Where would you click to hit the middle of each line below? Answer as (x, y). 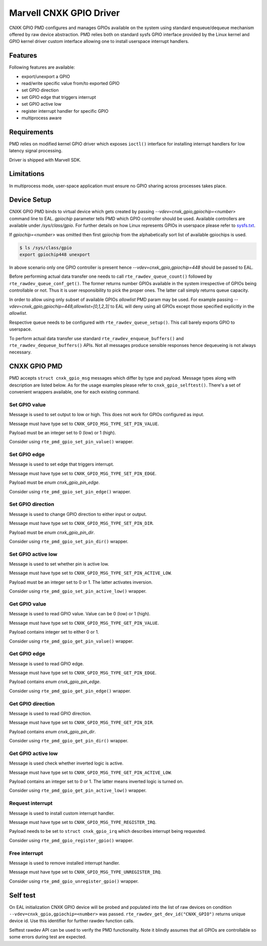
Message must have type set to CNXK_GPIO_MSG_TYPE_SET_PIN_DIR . (82, 523)
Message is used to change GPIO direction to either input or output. (78, 514)
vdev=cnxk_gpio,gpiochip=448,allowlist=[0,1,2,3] (59, 306)
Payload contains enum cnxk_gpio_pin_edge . (55, 682)
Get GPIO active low (33, 753)
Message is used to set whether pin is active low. (59, 564)
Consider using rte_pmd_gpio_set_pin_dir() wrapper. (69, 541)
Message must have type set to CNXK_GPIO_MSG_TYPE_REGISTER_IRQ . (83, 822)
